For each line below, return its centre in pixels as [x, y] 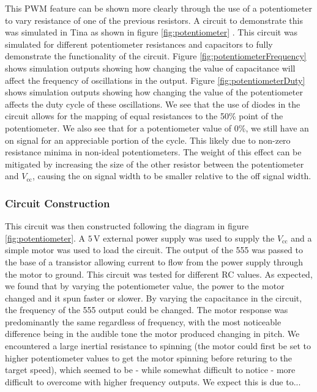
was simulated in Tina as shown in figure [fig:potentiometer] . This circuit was [151, 32]
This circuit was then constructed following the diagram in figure [127, 226]
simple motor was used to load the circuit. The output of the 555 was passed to [154, 250]
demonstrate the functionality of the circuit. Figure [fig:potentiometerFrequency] [156, 56]
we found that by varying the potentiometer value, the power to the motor [145, 286]
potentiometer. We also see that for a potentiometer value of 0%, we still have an [157, 128]
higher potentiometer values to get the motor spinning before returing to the [149, 357]
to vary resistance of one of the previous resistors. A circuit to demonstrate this [154, 20]
